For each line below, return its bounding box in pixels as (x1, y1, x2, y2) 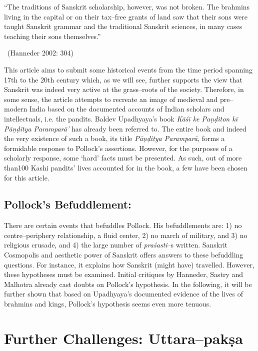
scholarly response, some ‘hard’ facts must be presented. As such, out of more (4, 152, 242, 163)
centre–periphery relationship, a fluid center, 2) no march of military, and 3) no (4, 229, 247, 240)
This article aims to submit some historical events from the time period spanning (4, 64, 252, 74)
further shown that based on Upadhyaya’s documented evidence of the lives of (4, 288, 243, 299)
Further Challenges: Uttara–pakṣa (4, 327, 243, 348)
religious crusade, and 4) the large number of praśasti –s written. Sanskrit (4, 239, 228, 250)
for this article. (4, 172, 49, 182)
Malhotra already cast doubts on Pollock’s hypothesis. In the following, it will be (4, 278, 252, 289)
